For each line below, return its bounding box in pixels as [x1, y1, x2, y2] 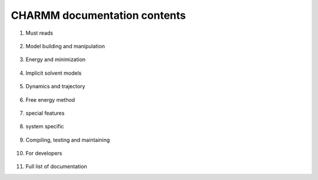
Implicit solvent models [25, 69, 82, 76]
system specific [25, 123, 64, 130]
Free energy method [25, 96, 75, 103]
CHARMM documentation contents [11, 9, 186, 22]
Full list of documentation [25, 163, 88, 170]
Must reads [25, 29, 53, 36]
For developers [25, 150, 62, 157]
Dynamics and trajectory [25, 83, 85, 90]
